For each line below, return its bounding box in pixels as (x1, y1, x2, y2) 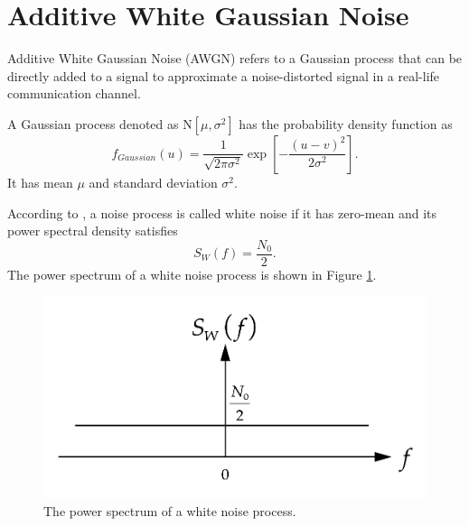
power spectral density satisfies (7, 221, 178, 240)
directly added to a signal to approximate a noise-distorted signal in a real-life (7, 66, 440, 85)
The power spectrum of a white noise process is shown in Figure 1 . (7, 264, 377, 283)
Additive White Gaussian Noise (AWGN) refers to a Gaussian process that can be (7, 49, 463, 68)
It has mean (7, 172, 73, 191)
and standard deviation (89, 172, 218, 191)
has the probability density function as (239, 114, 453, 133)
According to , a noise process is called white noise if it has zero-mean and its (7, 203, 437, 222)
